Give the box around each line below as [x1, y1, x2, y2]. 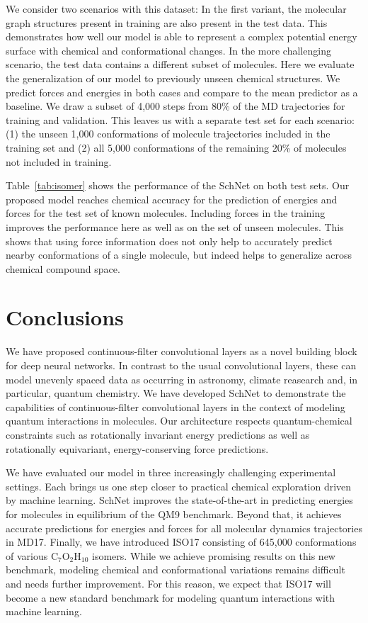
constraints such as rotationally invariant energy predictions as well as [6, 427, 310, 442]
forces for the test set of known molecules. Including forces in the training [6, 206, 326, 220]
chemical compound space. [6, 261, 120, 276]
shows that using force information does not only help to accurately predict [6, 233, 333, 248]
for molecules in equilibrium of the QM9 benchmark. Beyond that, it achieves [6, 506, 342, 521]
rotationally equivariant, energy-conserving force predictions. [6, 441, 269, 456]
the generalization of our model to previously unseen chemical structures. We [6, 70, 340, 85]
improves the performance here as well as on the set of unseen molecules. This [6, 219, 344, 234]
